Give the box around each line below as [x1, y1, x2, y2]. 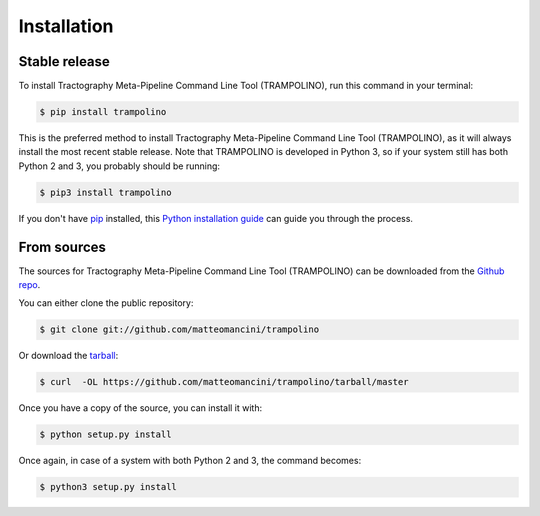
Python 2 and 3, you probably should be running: [18, 160, 220, 172]
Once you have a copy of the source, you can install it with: [18, 402, 263, 414]
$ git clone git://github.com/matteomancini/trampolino [39, 324, 320, 335]
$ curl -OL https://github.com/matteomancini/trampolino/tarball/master [39, 376, 409, 388]
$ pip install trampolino [39, 106, 167, 118]
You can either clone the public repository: [18, 297, 194, 309]
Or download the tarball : [18, 350, 119, 362]
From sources [18, 238, 107, 255]
